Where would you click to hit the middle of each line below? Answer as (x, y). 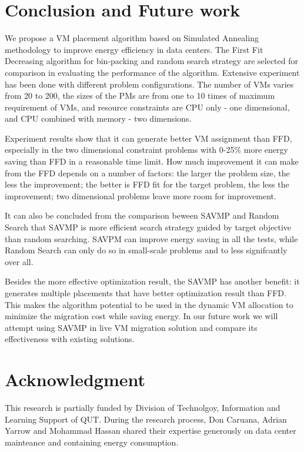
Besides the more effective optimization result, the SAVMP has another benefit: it (152, 281)
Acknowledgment (75, 379)
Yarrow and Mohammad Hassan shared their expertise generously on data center (151, 431)
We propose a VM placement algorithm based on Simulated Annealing (132, 38)
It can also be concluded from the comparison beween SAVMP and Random (142, 215)
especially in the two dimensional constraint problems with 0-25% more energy (146, 150)
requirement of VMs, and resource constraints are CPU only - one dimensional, (147, 107)
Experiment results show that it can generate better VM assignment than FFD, (148, 138)
